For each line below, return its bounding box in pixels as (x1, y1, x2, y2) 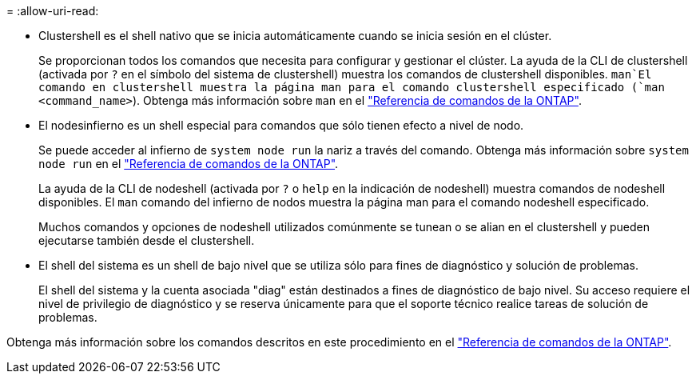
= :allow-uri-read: (6, 4, 99, 18)
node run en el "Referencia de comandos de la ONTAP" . (38, 157, 339, 170)
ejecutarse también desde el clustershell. (38, 234, 255, 247)
